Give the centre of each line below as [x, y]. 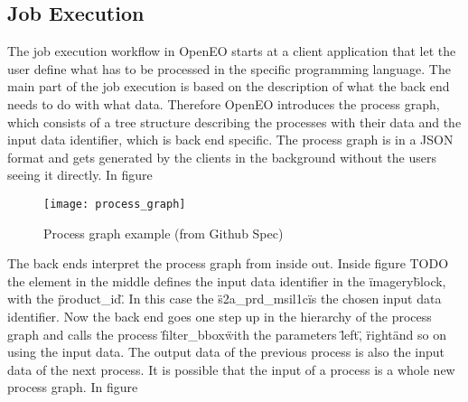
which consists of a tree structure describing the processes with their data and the [234, 122]
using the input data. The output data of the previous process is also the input [226, 352]
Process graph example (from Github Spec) [164, 233]
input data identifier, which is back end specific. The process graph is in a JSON [230, 140]
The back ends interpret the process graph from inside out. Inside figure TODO [228, 263]
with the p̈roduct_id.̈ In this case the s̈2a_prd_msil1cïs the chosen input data [225, 299]
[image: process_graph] [115, 204]
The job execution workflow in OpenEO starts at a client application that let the [232, 51]
